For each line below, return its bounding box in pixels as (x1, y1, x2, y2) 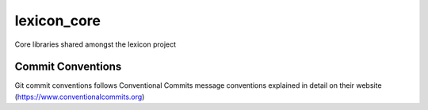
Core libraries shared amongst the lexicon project (14, 40, 177, 49)
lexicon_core (14, 12, 101, 29)
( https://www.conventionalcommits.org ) (14, 92, 145, 101)
